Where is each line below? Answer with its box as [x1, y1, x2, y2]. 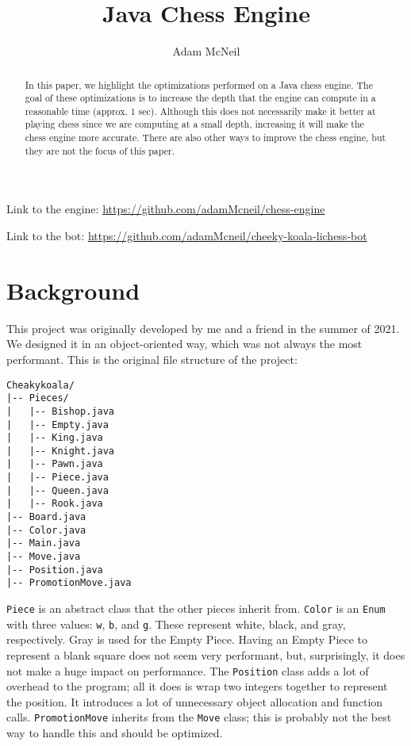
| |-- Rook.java [6, 498, 103, 510]
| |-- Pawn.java [6, 458, 103, 470]
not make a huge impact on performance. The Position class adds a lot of [6, 662, 369, 679]
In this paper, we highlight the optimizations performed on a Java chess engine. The [25, 78, 373, 91]
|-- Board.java [6, 511, 86, 523]
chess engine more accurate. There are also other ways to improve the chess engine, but [25, 131, 386, 144]
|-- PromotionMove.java [6, 577, 132, 589]
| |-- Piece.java [6, 472, 109, 484]
